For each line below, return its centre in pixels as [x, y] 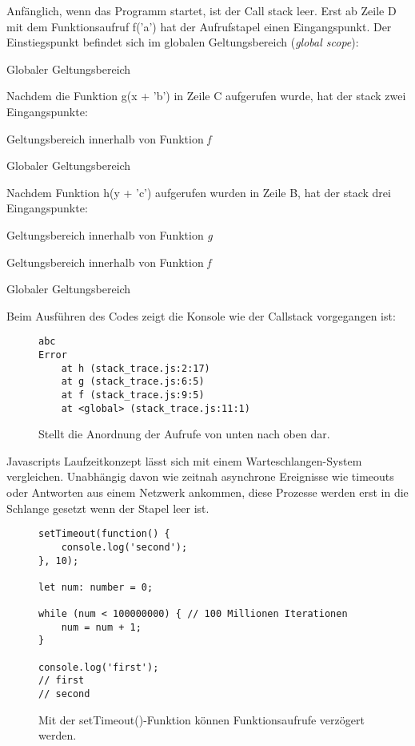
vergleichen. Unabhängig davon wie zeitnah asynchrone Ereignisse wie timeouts [200, 476]
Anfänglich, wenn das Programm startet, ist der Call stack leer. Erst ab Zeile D [202, 10]
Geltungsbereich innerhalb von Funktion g [110, 234]
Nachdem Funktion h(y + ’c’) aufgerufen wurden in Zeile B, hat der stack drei [199, 192]
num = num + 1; [101, 627]
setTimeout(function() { [104, 534]
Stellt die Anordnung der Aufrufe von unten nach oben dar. [184, 434]
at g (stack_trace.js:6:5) [133, 382]
